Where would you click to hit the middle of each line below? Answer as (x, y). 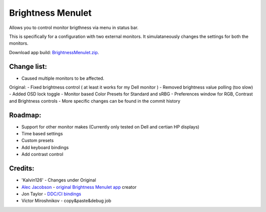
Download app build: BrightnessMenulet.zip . (54, 52)
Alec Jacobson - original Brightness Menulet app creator (79, 187)
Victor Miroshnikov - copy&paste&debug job (66, 201)
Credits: (22, 168)
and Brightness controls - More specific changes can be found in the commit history (95, 101)
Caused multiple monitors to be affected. (63, 78)
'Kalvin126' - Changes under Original (59, 180)
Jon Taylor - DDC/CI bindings (51, 194)
